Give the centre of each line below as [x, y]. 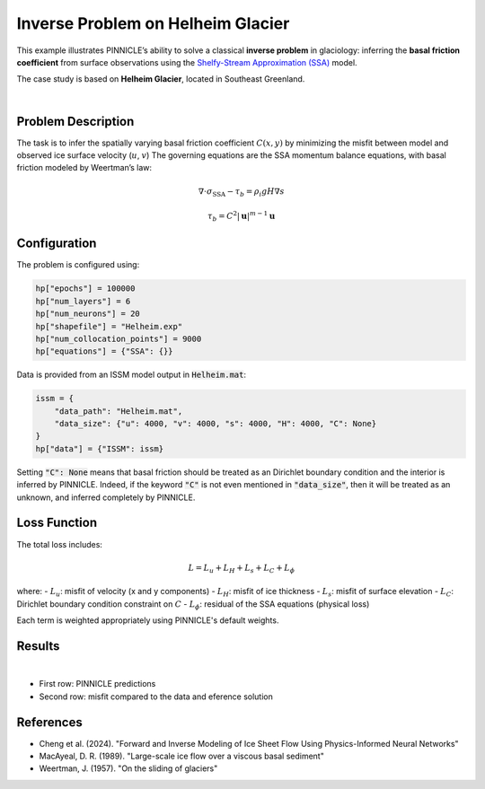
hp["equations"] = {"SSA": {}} [105, 351]
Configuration [57, 244]
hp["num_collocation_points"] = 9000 [119, 338]
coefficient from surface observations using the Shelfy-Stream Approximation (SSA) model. [187, 62]
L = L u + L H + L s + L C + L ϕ [242, 568]
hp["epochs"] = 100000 [85, 289]
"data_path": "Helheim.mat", [119, 411]
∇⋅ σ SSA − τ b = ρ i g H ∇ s [241, 192]
